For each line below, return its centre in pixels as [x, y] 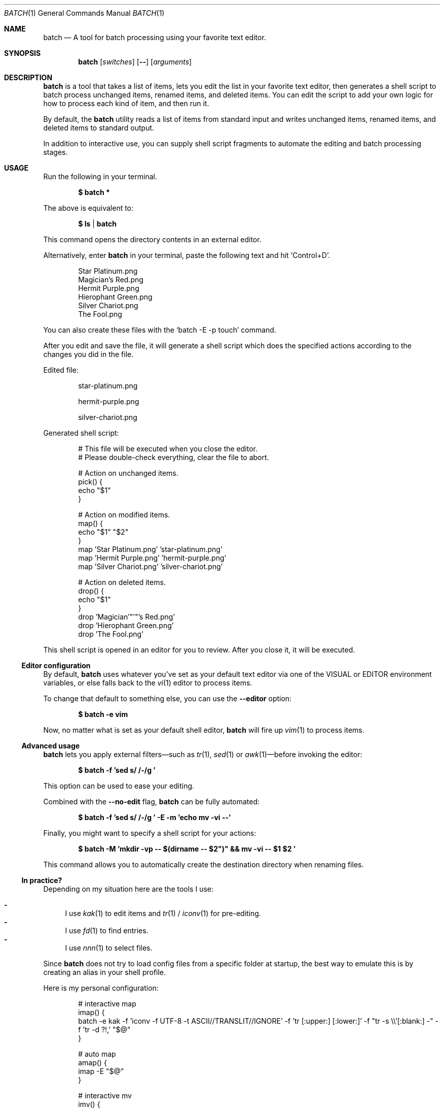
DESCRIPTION [28, 77]
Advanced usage [51, 746]
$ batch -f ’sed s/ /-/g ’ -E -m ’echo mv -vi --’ [155, 817]
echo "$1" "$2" [103, 532]
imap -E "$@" [101, 1071]
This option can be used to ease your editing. [119, 786]
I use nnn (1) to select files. [109, 948]
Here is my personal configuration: [101, 988]
